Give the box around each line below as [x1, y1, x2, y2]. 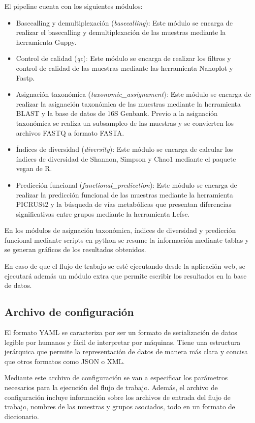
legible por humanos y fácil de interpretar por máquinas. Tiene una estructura [4, 337, 241, 347]
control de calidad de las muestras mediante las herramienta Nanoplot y [16, 62, 233, 73]
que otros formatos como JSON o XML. [4, 356, 125, 366]
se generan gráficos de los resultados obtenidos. [4, 244, 146, 254]
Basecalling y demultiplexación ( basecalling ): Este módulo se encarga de [16, 17, 233, 28]
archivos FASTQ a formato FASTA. [16, 127, 124, 138]
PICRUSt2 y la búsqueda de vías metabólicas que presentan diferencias [16, 199, 231, 209]
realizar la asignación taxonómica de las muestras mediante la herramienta [16, 98, 241, 109]
